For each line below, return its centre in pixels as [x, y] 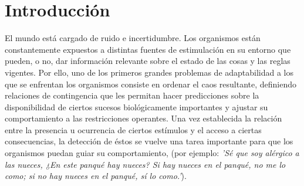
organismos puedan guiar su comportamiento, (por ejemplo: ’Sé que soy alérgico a [152, 153]
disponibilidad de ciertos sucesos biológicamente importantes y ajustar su [136, 106]
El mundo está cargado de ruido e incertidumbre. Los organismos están [133, 38]
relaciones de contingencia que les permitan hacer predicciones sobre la [132, 95]
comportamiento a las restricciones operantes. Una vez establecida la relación [143, 118]
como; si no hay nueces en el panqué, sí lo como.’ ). [96, 176]
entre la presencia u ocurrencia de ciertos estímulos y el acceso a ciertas [133, 129]
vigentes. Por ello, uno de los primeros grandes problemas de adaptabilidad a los [149, 72]
